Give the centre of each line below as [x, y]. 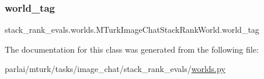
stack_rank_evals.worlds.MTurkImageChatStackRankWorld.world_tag [132, 30]
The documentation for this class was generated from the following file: [132, 49]
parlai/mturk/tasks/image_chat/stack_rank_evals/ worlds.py [115, 69]
